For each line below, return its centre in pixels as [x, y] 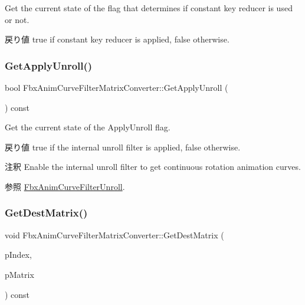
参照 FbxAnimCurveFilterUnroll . [65, 186]
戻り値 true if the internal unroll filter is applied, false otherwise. [123, 147]
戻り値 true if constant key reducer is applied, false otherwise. [117, 39]
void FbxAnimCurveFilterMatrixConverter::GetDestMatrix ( [114, 235]
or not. [17, 19]
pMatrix [19, 274]
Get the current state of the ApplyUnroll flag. [88, 127]
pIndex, [18, 255]
